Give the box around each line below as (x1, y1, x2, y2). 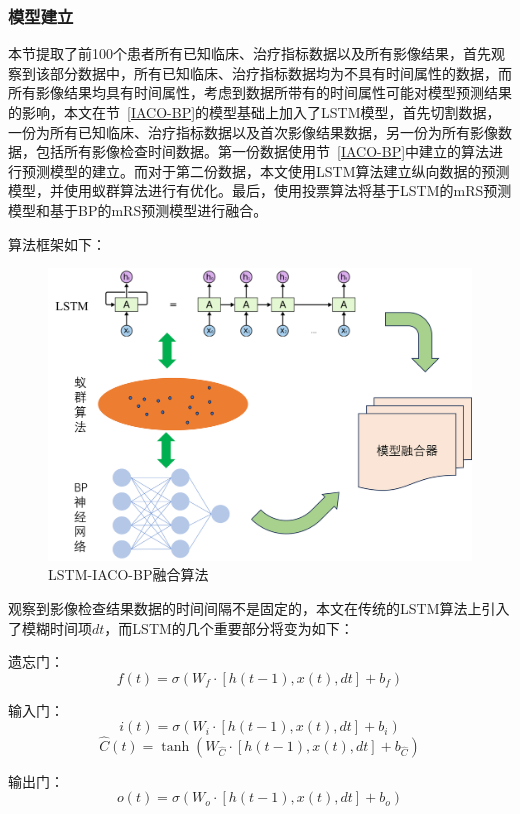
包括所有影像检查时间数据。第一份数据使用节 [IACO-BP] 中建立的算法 (35, 141, 490, 162)
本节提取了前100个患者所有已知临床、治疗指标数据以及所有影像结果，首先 (8, 43, 491, 64)
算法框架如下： (8, 233, 106, 254)
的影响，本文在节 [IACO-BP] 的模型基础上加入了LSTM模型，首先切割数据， (8, 102, 501, 122)
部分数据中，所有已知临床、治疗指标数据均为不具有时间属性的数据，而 (49, 62, 512, 83)
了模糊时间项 (8, 617, 92, 638)
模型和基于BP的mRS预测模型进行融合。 (8, 199, 268, 220)
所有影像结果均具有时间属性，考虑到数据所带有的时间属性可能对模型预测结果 (8, 82, 512, 103)
